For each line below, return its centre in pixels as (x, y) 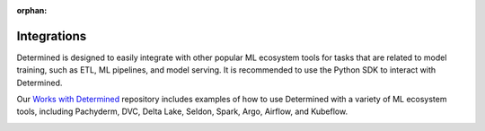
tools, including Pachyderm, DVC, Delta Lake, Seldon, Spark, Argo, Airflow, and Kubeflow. (182, 111)
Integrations (52, 36)
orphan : (32, 10)
